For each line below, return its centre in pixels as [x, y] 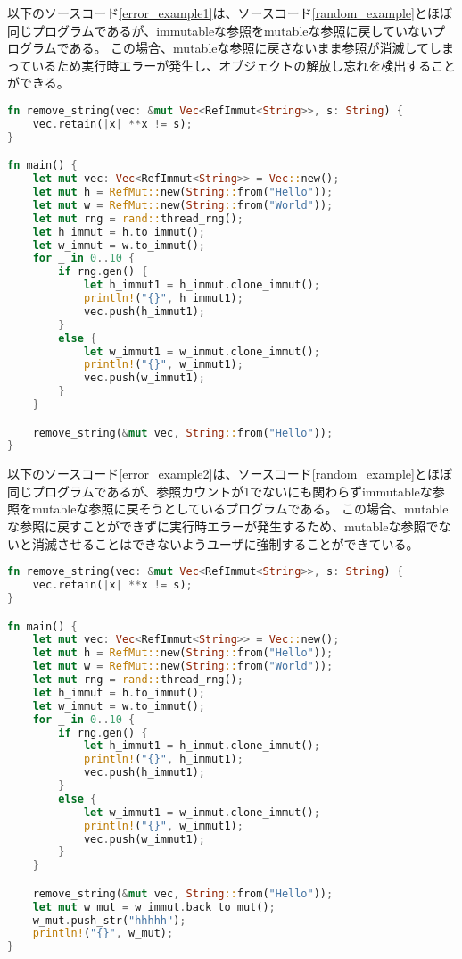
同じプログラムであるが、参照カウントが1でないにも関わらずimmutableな [220, 491]
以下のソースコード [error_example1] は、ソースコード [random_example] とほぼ [230, 13]
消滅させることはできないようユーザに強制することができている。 [225, 543]
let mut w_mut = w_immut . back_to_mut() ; [154, 907]
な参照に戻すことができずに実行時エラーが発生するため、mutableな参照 [217, 526]
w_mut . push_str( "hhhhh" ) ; [109, 920]
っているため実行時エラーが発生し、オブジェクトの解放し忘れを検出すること [232, 65]
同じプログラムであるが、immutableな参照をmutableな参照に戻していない [220, 30]
